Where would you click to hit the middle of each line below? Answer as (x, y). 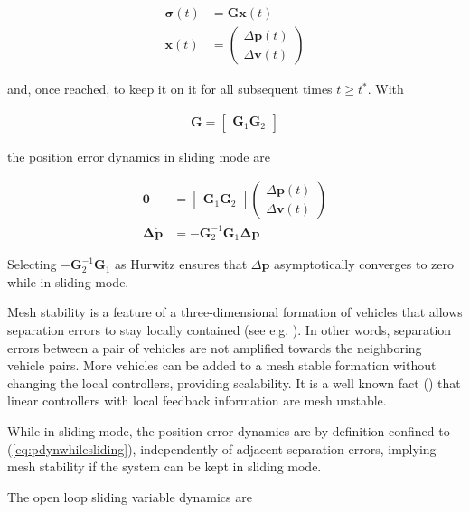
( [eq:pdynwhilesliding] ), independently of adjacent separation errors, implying (222, 448)
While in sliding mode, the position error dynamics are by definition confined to (229, 431)
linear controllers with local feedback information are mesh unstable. (197, 400)
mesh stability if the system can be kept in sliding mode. (164, 466)
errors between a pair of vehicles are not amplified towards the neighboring (215, 347)
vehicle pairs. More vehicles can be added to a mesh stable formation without (222, 365)
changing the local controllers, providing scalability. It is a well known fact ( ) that (234, 382)
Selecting (32, 264)
